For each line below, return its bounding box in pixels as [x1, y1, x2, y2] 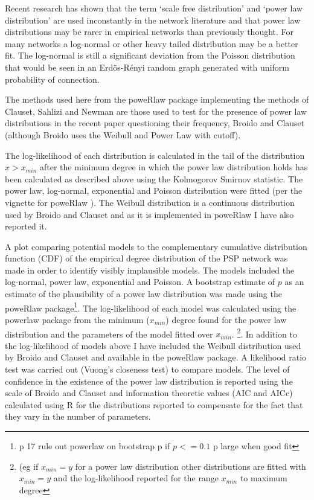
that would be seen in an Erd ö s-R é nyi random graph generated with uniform [5, 60, 289, 73]
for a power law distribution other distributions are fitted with [75, 460, 306, 472]
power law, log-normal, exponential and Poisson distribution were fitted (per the [5, 184, 303, 197]
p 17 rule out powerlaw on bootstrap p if [19, 439, 170, 452]
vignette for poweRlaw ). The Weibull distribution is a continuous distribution [5, 196, 295, 208]
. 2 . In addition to [231, 325, 298, 340]
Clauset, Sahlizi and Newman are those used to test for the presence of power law [5, 104, 307, 117]
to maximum [240, 472, 287, 484]
